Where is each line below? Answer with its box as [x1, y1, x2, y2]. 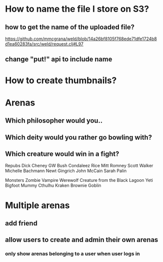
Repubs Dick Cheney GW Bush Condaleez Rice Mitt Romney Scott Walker [5, 163, 153, 169]
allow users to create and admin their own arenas [5, 236, 158, 244]
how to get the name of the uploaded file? [5, 23, 135, 31]
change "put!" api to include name [5, 55, 113, 64]
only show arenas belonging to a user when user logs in [5, 250, 140, 257]
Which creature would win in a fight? [5, 150, 119, 158]
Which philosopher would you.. [5, 116, 103, 125]
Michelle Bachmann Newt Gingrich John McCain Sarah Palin [5, 168, 127, 174]
